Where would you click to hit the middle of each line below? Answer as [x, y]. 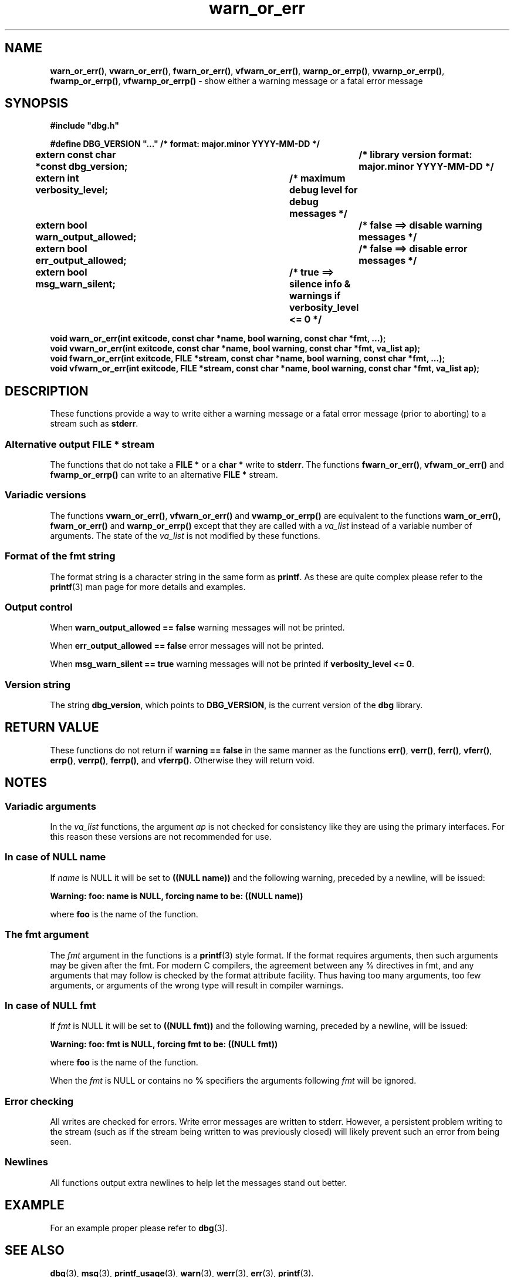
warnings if [315, 296]
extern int [57, 178]
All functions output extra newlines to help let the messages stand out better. [199, 1182]
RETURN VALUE [52, 728]
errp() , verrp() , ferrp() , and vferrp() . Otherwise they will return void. [182, 760]
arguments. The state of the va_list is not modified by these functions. [185, 535]
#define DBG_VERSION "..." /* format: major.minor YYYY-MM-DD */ [185, 144]
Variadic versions [45, 495]
